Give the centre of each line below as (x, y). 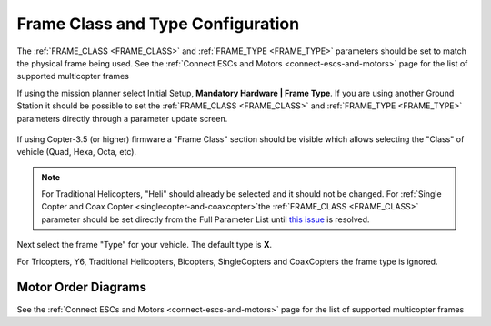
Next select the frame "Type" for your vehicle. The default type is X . (145, 245)
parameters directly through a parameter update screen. (122, 118)
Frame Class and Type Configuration (158, 24)
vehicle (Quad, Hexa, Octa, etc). (76, 152)
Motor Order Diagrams (82, 287)
